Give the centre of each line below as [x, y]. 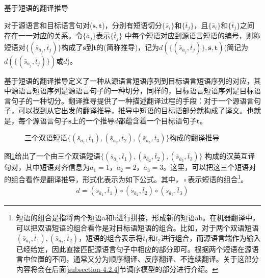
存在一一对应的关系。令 [43, 35]
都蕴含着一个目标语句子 [157, 120]
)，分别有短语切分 [132, 25]
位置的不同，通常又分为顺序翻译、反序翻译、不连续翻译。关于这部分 [144, 259]
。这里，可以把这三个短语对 [210, 167]
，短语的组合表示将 [111, 237]
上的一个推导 [93, 120]
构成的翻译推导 [194, 137]
